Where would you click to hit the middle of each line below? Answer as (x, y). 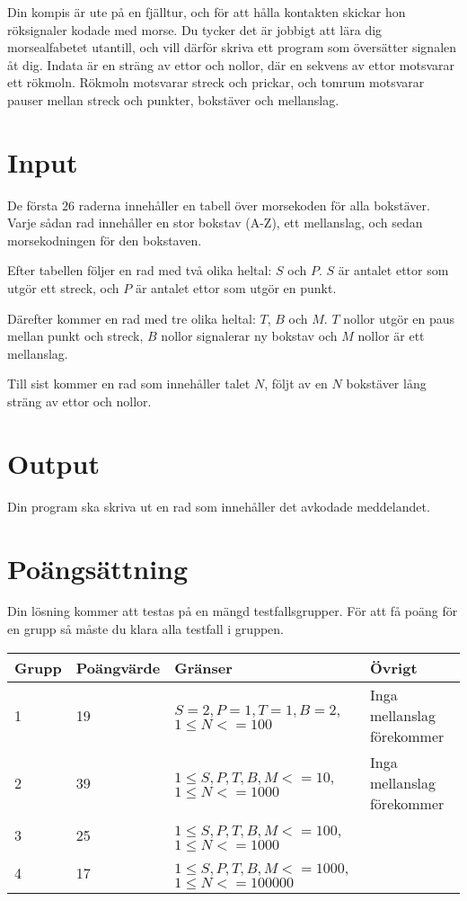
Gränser (203, 667)
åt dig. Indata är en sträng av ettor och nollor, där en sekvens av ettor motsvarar (231, 64)
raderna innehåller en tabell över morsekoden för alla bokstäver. (254, 205)
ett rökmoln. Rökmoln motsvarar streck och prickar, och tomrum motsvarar (216, 82)
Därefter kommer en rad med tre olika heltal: (132, 318)
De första (33, 205)
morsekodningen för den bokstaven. (105, 240)
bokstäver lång (386, 384)
